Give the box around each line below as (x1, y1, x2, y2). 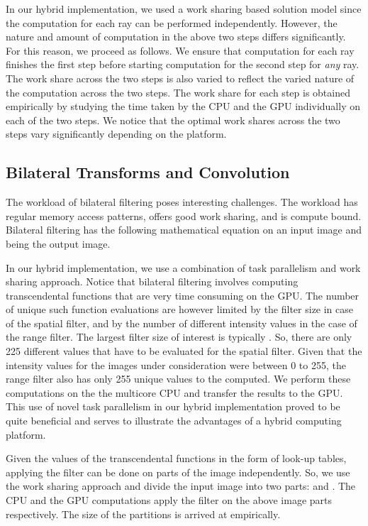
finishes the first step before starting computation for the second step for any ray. (6, 57, 359, 72)
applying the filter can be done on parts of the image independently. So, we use (6, 464, 350, 479)
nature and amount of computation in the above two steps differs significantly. (6, 29, 346, 44)
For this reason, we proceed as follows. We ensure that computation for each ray (6, 43, 355, 57)
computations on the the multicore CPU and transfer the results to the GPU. (6, 385, 343, 400)
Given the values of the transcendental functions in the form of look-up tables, (6, 451, 347, 466)
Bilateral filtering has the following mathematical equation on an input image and (6, 222, 362, 237)
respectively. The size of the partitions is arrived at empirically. (6, 506, 281, 521)
